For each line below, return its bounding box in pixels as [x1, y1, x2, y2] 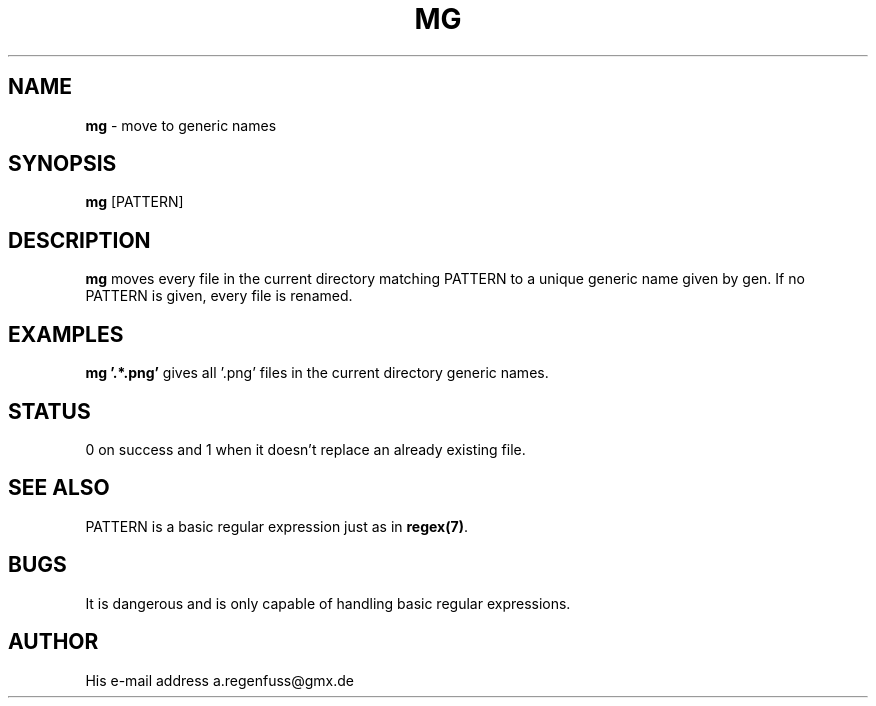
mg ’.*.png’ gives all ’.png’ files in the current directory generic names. [85, 364, 549, 382]
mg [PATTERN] [85, 193, 184, 211]
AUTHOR [8, 629, 99, 655]
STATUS [8, 398, 91, 424]
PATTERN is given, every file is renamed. [85, 287, 353, 305]
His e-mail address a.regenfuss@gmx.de [85, 671, 355, 689]
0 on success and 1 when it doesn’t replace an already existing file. [85, 440, 526, 458]
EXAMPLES [8, 321, 124, 347]
